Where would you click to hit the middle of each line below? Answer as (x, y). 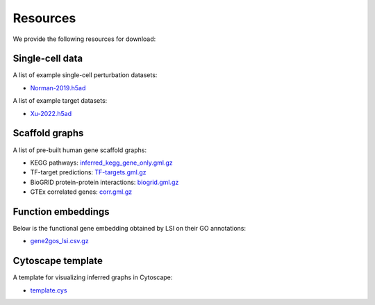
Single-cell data (48, 59)
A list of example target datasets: (60, 101)
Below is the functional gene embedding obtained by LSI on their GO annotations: (130, 228)
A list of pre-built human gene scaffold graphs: (80, 150)
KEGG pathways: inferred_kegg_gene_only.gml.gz (101, 163)
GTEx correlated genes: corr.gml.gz (81, 192)
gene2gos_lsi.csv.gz (60, 241)
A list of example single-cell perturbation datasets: (85, 75)
